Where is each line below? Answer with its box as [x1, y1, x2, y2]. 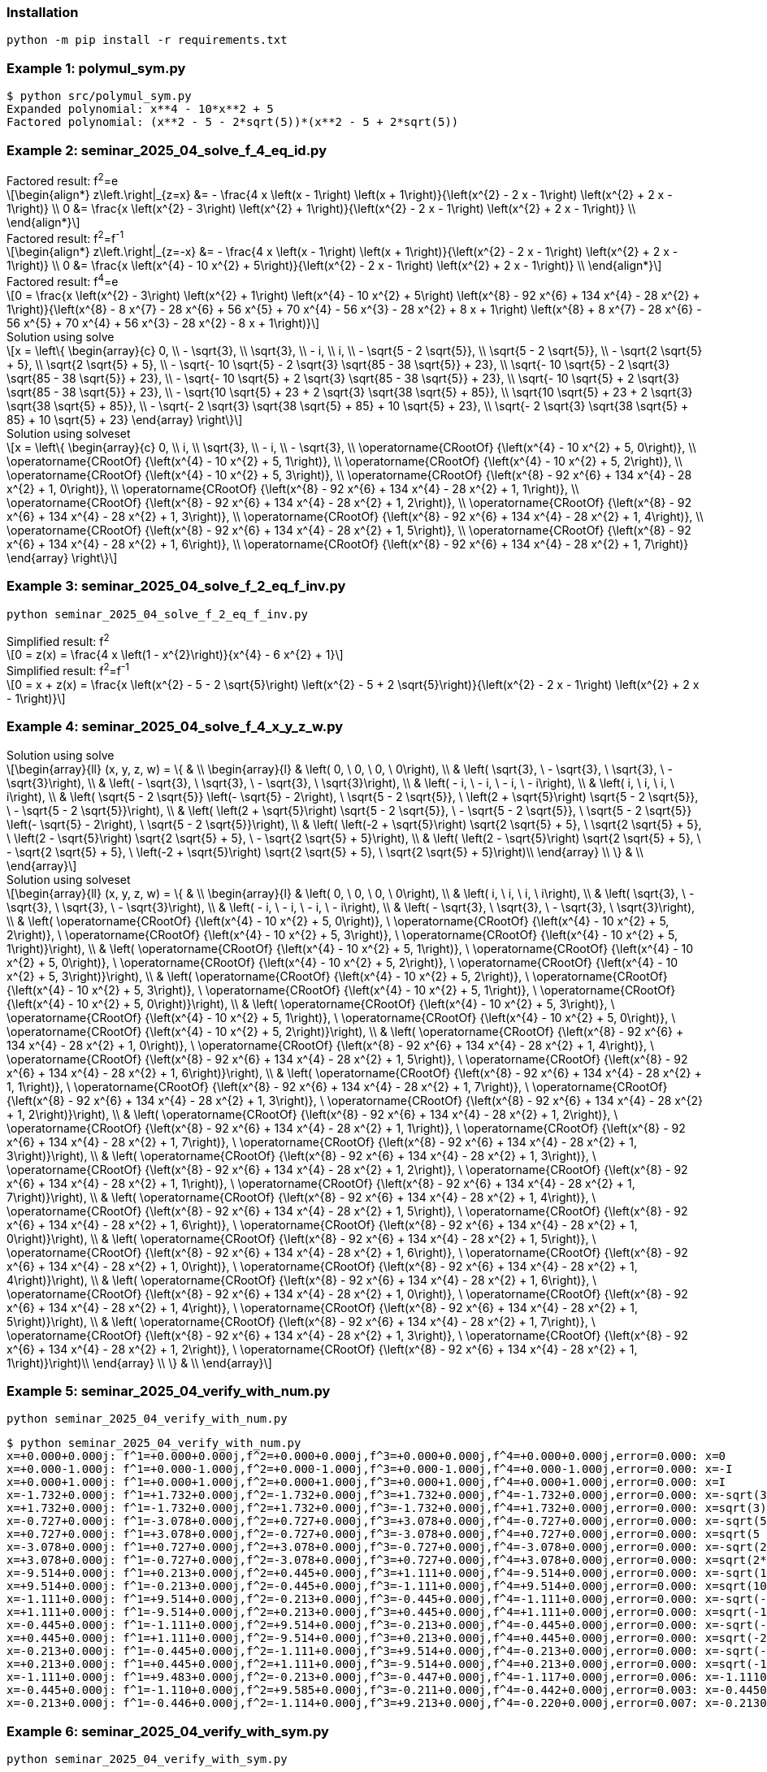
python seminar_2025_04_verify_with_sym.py [6, 1753, 288, 1766]
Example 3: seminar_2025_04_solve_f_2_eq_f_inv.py [6, 578, 346, 595]
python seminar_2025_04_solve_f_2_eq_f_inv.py [6, 607, 308, 621]
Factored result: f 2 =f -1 [6, 228, 124, 245]
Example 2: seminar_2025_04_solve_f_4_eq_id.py [6, 141, 327, 158]
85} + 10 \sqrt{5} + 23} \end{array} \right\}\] [6, 412, 243, 427]
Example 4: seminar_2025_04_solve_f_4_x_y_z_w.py [6, 718, 344, 735]
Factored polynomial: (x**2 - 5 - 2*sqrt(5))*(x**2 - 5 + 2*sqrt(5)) [6, 115, 459, 129]
